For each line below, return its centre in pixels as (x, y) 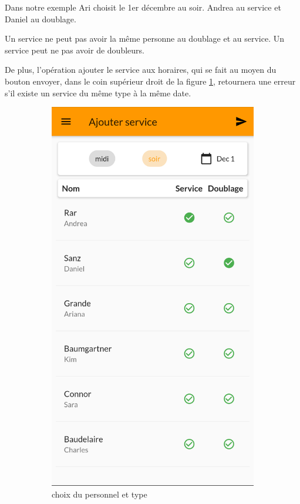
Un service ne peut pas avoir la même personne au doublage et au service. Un (145, 38)
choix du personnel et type (100, 494)
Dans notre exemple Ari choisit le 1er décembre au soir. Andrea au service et (143, 7)
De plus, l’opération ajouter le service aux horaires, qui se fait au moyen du (141, 70)
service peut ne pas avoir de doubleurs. (75, 50)
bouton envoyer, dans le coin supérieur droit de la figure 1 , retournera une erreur (150, 81)
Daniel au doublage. (41, 19)
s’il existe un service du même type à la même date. (98, 93)
